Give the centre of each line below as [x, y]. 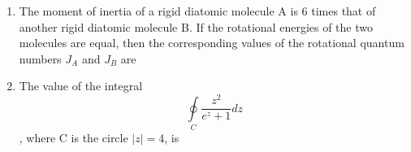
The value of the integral [81, 86]
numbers [40, 58]
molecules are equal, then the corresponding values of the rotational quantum [212, 43]
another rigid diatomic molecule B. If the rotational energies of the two [196, 26]
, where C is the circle [74, 137]
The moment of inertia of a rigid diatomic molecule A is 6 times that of [197, 11]
